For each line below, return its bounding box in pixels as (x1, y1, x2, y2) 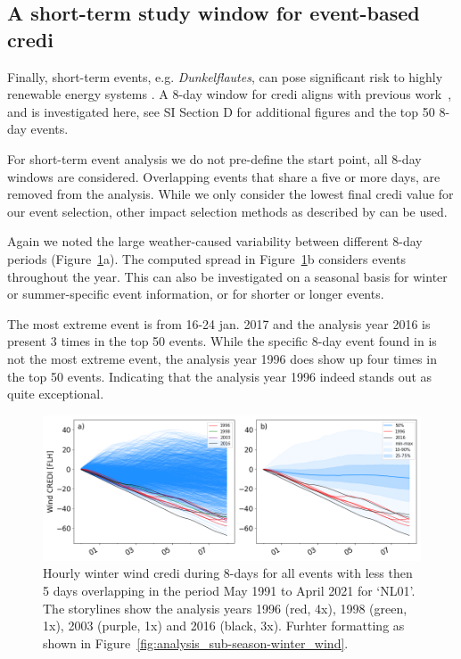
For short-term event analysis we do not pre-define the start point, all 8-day (7, 149, 422, 168)
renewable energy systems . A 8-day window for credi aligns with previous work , (7, 85, 452, 103)
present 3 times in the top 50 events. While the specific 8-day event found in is (7, 332, 437, 350)
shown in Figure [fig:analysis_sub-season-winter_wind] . (43, 633, 349, 652)
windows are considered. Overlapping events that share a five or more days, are (7, 167, 440, 185)
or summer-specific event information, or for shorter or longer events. (7, 284, 384, 303)
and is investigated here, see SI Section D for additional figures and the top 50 (7, 102, 435, 120)
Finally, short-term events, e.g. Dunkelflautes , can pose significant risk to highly (7, 67, 443, 86)
